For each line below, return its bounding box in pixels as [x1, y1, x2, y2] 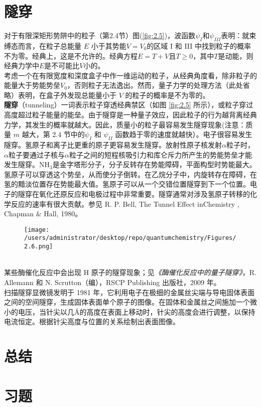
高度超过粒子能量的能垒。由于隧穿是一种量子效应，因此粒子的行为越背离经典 [4, 109, 257, 120]
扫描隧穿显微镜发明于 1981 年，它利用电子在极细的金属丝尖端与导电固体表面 [4, 287, 255, 297]
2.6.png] [24, 243, 53, 250]
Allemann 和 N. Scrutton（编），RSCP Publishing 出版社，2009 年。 [4, 277, 221, 287]
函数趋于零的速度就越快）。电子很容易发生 [115, 129, 252, 140]
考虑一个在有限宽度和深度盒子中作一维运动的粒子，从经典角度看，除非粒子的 [4, 70, 257, 80]
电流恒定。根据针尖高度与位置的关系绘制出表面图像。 [4, 316, 180, 327]
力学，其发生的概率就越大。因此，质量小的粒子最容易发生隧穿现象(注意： [4, 119, 246, 129]
